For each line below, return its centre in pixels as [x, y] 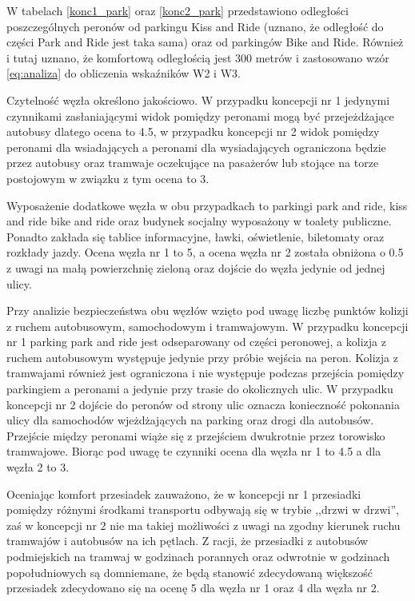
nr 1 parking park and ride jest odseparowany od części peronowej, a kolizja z [196, 342]
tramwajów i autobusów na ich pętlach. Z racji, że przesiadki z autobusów [188, 541]
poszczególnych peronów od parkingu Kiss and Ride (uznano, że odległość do [195, 26]
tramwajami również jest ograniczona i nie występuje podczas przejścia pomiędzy [206, 373]
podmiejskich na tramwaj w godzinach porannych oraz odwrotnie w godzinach [198, 556]
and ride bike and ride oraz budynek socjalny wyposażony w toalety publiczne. [199, 221]
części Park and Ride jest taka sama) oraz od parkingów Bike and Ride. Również [205, 42]
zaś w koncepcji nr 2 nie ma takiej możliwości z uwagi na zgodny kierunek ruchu [204, 525]
